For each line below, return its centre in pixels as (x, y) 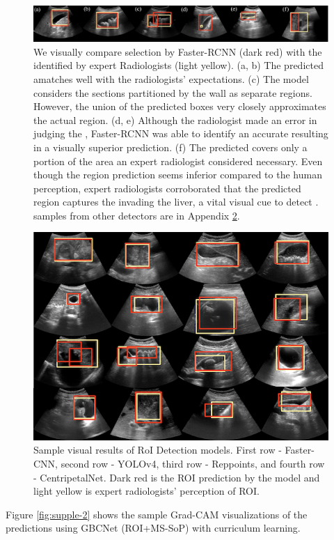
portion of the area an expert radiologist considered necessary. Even (178, 161)
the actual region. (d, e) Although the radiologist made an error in (175, 119)
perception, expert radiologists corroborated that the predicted (167, 188)
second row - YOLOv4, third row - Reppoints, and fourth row (193, 463)
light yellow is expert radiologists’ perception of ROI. (146, 491)
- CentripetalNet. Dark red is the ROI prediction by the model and (177, 477)
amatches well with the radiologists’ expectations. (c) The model (171, 78)
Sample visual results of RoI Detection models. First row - (158, 450)
